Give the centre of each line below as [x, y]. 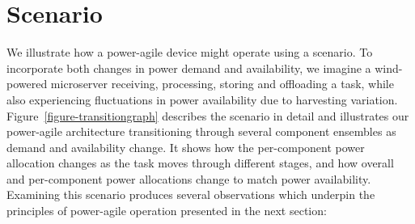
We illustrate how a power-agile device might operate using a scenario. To [190, 52]
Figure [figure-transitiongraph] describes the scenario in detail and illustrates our [208, 115]
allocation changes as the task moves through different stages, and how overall [200, 163]
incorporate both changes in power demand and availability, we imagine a [189, 68]
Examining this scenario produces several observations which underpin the [191, 194]
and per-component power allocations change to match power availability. [189, 178]
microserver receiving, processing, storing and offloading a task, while [222, 84]
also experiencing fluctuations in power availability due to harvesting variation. [202, 99]
